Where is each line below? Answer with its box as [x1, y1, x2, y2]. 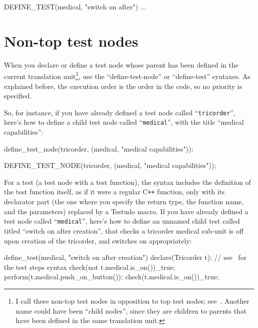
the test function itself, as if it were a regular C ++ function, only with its [4, 186, 225, 197]
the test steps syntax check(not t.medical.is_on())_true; [4, 261, 175, 272]
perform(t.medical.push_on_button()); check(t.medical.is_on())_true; [4, 271, 219, 282]
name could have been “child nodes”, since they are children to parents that [15, 305, 247, 316]
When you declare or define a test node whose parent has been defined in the [4, 59, 239, 70]
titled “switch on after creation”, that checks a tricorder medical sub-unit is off [4, 225, 244, 236]
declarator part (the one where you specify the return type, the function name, [4, 196, 244, 207]
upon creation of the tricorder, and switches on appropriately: [4, 235, 192, 246]
